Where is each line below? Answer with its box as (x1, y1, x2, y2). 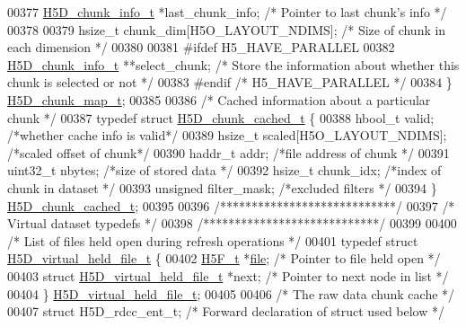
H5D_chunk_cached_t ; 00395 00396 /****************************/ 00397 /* (7, 196, 455, 215)
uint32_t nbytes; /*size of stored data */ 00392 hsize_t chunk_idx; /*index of (7, 161, 442, 180)
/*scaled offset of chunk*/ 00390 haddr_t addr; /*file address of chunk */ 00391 (7, 143, 450, 162)
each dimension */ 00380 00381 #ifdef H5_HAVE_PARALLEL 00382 (7, 38, 395, 57)
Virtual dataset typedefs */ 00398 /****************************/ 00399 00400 (7, 214, 457, 233)
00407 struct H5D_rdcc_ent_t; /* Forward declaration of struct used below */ (7, 302, 444, 321)
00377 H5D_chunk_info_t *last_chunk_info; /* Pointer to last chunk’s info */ (7, 3, 447, 21)
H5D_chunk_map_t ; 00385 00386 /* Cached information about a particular (7, 90, 431, 109)
